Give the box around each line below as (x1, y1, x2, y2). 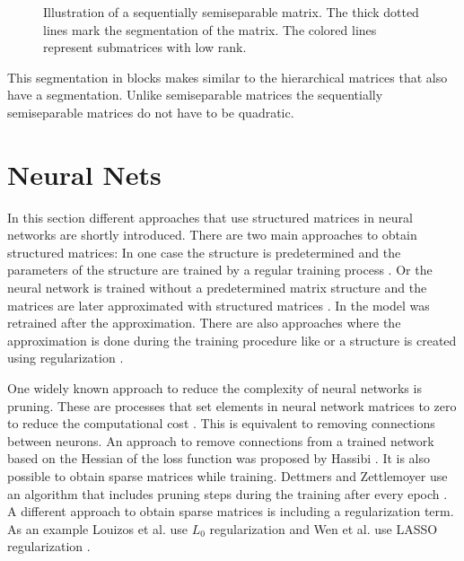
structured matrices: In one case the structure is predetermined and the (7, 242, 401, 261)
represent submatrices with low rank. (43, 38, 247, 57)
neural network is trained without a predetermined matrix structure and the (7, 278, 427, 297)
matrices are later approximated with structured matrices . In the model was (7, 295, 430, 314)
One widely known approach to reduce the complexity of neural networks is (7, 379, 422, 398)
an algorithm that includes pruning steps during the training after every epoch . (7, 484, 448, 503)
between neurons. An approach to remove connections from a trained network (7, 431, 434, 450)
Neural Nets (7, 155, 162, 192)
